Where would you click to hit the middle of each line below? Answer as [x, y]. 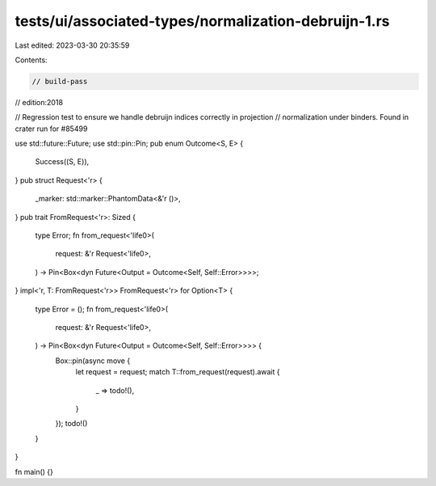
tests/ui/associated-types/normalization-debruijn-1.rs [203, 21]
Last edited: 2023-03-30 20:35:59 [72, 45]
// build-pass [60, 81]
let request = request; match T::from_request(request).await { [178, 372]
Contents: [31, 60]
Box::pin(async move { [93, 361]
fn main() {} [34, 471]
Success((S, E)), [62, 162]
